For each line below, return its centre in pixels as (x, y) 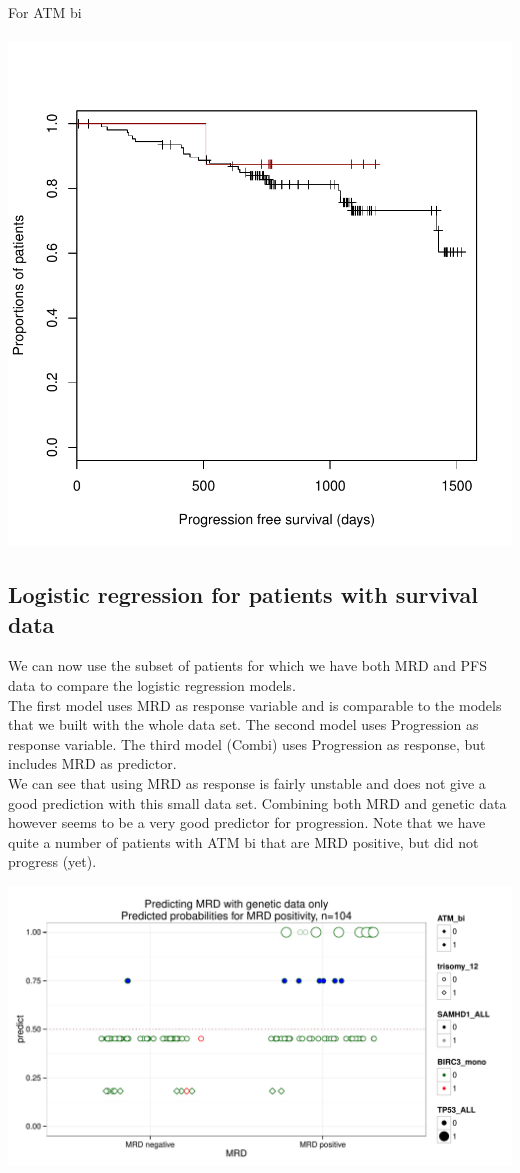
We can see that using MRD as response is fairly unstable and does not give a (247, 782)
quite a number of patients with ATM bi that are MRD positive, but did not (243, 841)
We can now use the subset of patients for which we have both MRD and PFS (248, 665)
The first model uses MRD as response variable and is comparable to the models (255, 704)
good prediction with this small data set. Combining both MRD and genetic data (257, 802)
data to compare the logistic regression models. (152, 684)
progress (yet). (52, 861)
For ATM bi (45, 12)
